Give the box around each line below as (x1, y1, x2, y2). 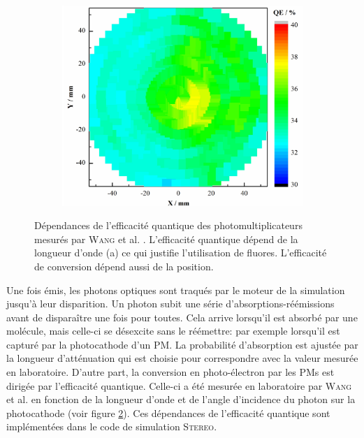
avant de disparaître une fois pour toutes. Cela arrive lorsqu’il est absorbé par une (6, 309, 358, 324)
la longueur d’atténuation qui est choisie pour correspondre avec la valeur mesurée (6, 351, 358, 365)
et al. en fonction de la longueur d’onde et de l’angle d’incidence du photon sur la (6, 392, 356, 407)
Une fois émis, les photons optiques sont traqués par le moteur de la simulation (6, 282, 345, 297)
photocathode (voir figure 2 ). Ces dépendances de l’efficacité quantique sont (6, 405, 330, 420)
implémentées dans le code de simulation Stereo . (6, 419, 217, 434)
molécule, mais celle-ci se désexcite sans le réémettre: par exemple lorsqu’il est (6, 323, 340, 338)
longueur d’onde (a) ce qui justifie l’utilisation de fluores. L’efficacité (34, 245, 327, 260)
